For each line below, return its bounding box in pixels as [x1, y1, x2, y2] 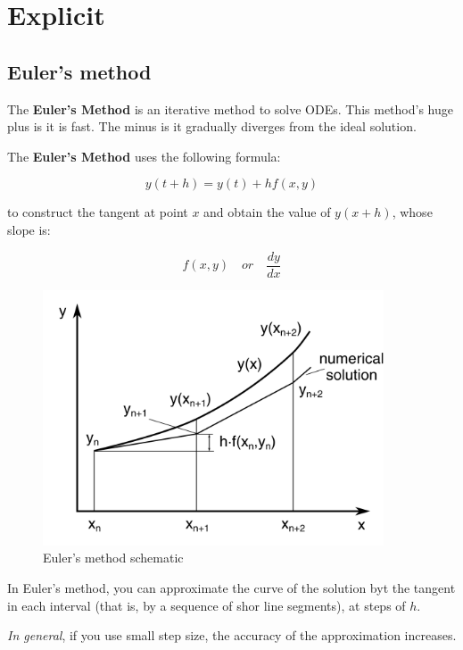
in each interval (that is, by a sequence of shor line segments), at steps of [7, 596, 406, 614]
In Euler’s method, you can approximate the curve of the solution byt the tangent [7, 578, 456, 596]
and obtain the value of [203, 203, 331, 221]
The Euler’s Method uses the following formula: [7, 146, 281, 165]
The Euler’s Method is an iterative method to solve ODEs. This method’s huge [7, 99, 453, 118]
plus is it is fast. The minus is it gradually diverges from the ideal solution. [7, 117, 417, 136]
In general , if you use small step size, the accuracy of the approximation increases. [7, 626, 457, 645]
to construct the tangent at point [7, 203, 188, 221]
